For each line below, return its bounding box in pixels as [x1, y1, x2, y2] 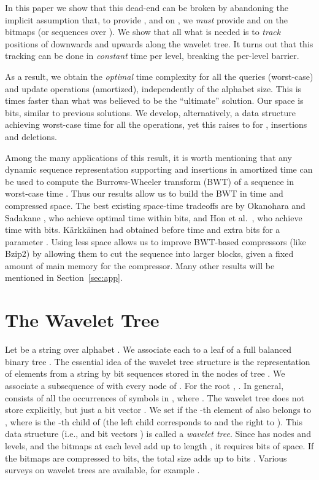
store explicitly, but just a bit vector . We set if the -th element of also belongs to [5, 403, 311, 416]
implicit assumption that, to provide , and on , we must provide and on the [5, 13, 288, 26]
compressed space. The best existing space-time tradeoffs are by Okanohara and [5, 199, 306, 211]
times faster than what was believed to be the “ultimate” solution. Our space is [5, 94, 304, 107]
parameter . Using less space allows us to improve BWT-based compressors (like [5, 235, 306, 248]
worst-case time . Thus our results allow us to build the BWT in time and [5, 187, 283, 200]
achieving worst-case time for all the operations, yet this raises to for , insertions [5, 118, 307, 131]
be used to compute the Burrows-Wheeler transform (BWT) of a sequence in [5, 175, 294, 187]
